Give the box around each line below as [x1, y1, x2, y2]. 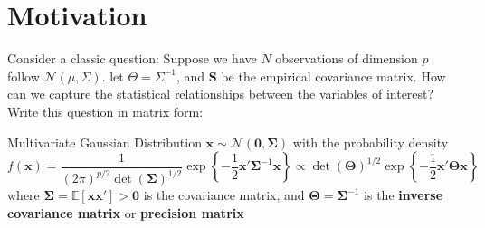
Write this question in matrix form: [7, 101, 204, 120]
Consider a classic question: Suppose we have [7, 49, 257, 68]
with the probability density [292, 132, 449, 151]
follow [7, 66, 40, 85]
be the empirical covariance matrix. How [221, 66, 446, 85]
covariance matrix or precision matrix [7, 203, 244, 222]
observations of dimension [275, 49, 418, 68]
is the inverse [364, 185, 443, 204]
